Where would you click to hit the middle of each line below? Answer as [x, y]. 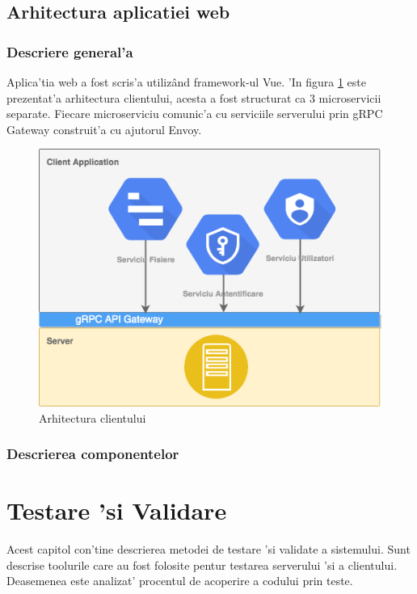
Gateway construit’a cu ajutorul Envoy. [104, 129]
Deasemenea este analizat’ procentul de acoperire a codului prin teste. [180, 581]
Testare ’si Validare [117, 510]
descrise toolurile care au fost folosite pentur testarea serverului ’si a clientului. [202, 565]
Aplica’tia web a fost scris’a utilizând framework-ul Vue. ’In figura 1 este [186, 82]
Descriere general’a [70, 51]
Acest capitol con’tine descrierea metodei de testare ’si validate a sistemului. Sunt [208, 549]
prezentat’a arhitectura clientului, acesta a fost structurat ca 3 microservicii [194, 97]
